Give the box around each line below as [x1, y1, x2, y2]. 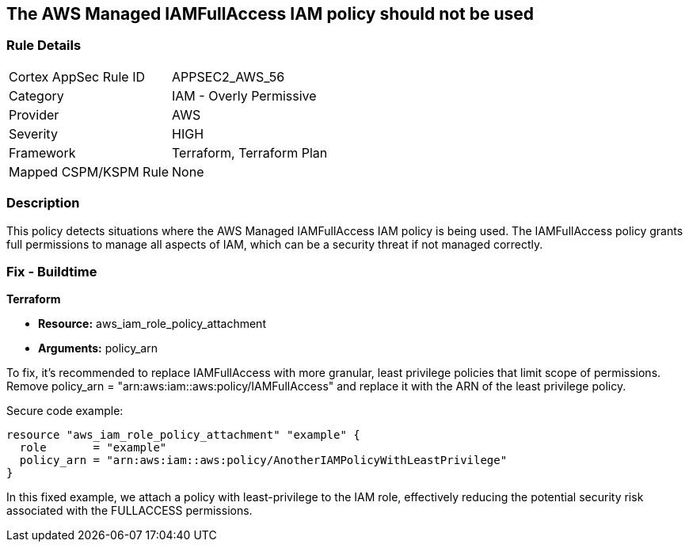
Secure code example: [6, 404, 124, 418]
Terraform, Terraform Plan [172, 144, 328, 161]
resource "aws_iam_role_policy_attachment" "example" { [6, 428, 360, 442]
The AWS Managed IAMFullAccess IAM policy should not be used [6, 4, 535, 24]
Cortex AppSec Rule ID [9, 68, 146, 85]
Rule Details [6, 37, 82, 54]
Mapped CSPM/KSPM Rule [9, 163, 169, 180]
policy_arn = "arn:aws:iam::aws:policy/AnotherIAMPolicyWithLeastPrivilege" [19, 454, 508, 467]
